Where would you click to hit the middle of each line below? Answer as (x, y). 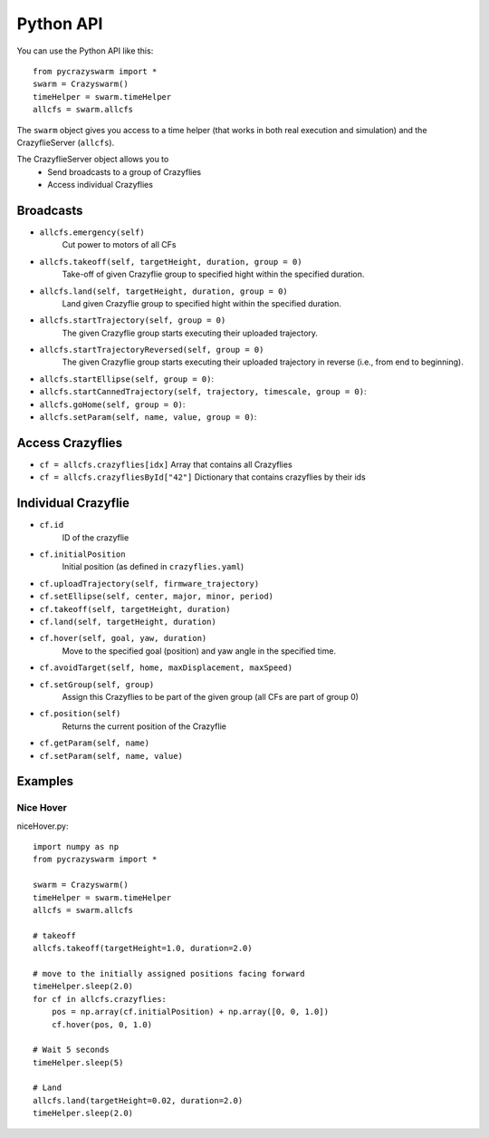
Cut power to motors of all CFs (119, 245)
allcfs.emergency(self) (92, 232)
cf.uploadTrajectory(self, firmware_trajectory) (149, 584)
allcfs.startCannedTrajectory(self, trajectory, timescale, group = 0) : (203, 392)
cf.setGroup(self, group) (97, 684)
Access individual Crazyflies (101, 185)
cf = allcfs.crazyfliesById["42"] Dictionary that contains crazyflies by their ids (202, 477)
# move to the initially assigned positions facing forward (169, 973)
